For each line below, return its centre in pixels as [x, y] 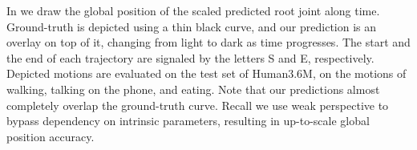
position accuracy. [51, 136]
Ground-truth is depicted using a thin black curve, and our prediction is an [192, 26]
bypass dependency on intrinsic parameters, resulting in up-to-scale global [188, 121]
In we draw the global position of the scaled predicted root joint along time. [193, 10]
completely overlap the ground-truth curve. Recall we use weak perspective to [198, 105]
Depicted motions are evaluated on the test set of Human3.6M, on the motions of [206, 73]
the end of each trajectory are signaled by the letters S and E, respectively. [190, 57]
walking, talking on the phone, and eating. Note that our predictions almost [193, 89]
